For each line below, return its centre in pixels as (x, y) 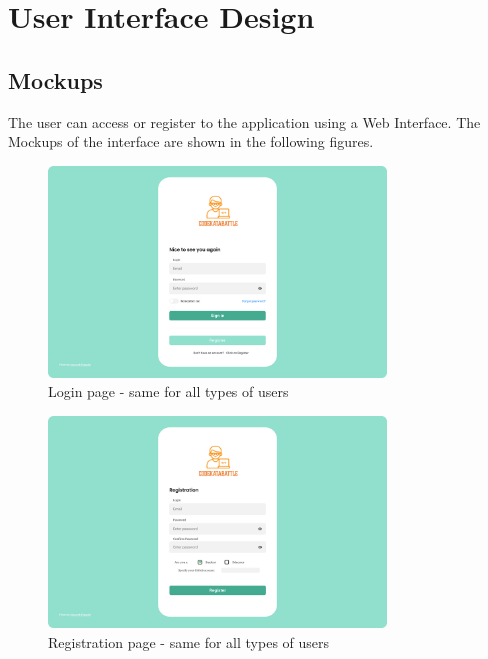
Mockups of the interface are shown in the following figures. (191, 141)
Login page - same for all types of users (168, 391)
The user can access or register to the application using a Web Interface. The (244, 121)
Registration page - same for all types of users (189, 641)
